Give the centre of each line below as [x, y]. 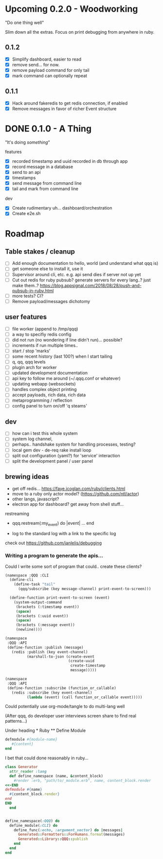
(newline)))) [29, 630]
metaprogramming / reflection [42, 400]
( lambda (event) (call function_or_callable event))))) [84, 697]
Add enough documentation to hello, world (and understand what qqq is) [85, 263]
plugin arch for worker [34, 367]
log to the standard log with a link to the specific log [64, 534]
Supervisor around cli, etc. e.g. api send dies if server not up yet [76, 274]
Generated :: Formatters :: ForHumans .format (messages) [71, 835]
